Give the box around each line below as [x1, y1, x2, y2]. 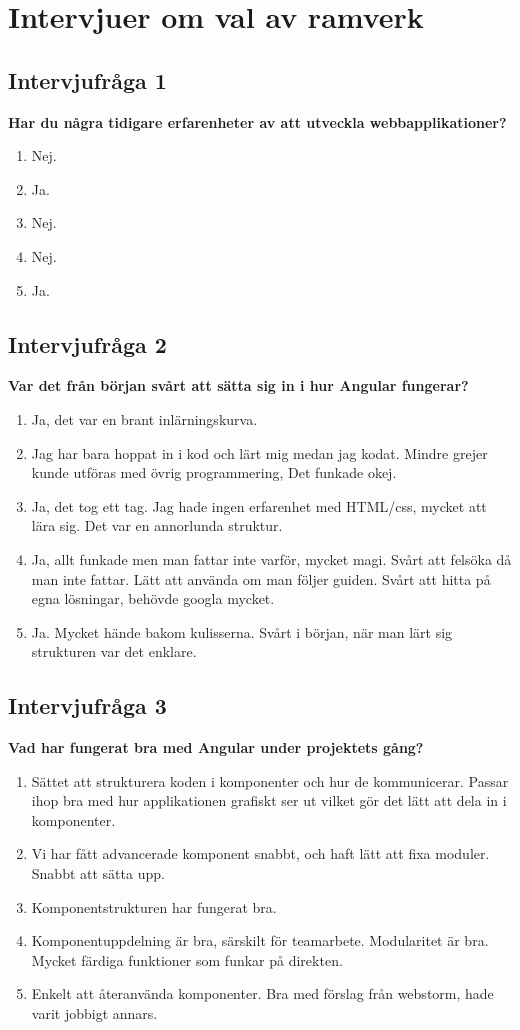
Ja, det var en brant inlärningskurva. [31, 408, 258, 429]
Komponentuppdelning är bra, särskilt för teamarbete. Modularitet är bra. [31, 930, 489, 951]
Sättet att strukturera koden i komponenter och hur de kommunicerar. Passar [31, 770, 509, 791]
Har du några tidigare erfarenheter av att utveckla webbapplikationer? [8, 111, 507, 132]
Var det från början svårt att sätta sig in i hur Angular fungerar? [8, 375, 469, 396]
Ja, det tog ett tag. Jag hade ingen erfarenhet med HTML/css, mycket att [31, 495, 487, 516]
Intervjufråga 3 [8, 690, 167, 721]
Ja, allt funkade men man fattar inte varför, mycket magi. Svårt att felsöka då [31, 548, 512, 569]
